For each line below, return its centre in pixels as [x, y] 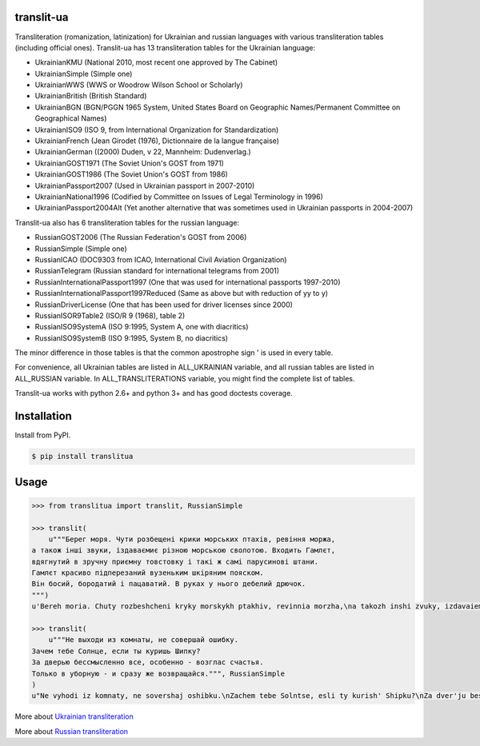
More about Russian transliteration [71, 731]
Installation [43, 416]
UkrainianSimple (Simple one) [84, 74]
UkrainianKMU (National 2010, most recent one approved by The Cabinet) [156, 62]
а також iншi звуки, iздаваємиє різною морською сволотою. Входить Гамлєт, [184, 551]
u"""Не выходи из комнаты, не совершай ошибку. [144, 640]
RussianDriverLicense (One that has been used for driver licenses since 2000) [164, 305]
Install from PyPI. [43, 435]
